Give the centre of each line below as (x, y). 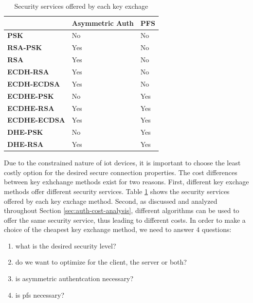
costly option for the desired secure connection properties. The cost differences (121, 172)
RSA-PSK (25, 47)
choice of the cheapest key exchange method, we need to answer (99, 229)
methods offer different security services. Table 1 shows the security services (117, 191)
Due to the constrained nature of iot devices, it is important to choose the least (122, 163)
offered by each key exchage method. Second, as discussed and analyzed (111, 201)
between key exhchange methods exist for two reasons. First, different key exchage (126, 182)
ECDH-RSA (28, 71)
